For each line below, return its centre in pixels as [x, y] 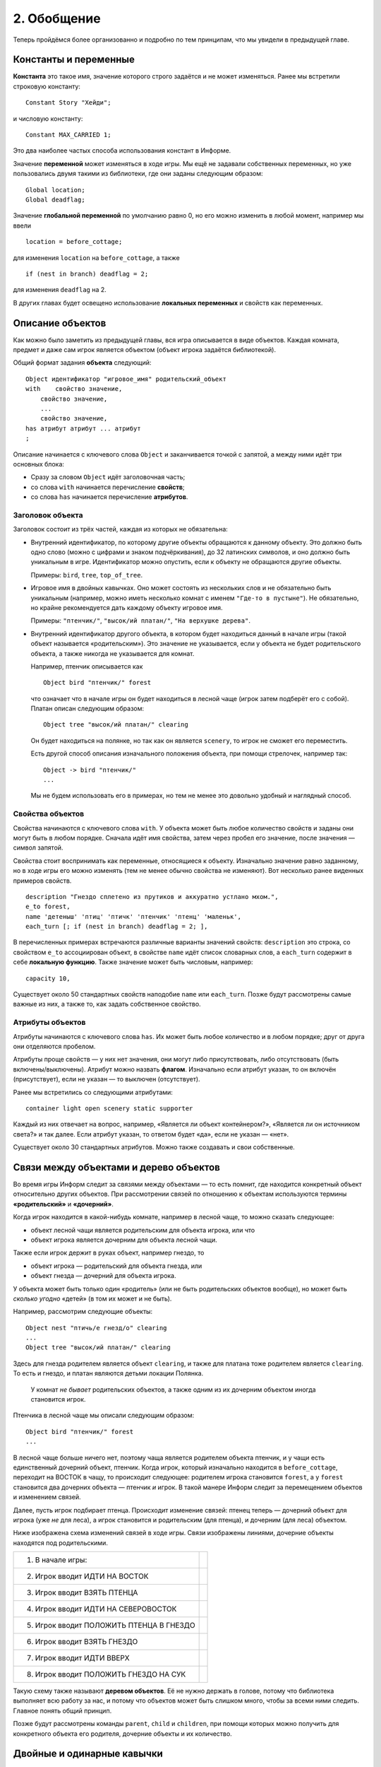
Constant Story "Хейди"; [68, 103]
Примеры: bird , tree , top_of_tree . [87, 575]
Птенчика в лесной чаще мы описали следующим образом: [104, 1415]
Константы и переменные [74, 60]
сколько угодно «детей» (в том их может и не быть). [92, 1298]
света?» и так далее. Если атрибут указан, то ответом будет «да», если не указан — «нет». [151, 1134]
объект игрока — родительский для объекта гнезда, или [116, 1266]
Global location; [55, 190]
